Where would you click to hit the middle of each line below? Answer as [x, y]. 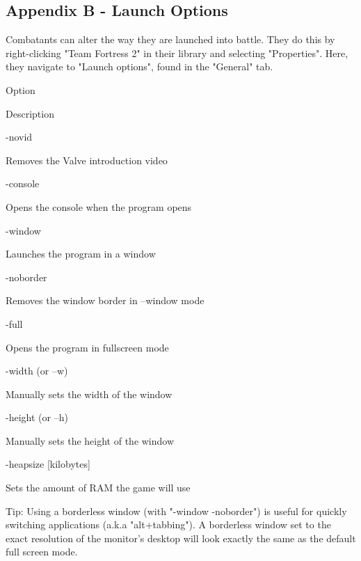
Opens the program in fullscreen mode [87, 347]
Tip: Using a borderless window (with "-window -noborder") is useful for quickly [176, 511]
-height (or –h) [37, 417]
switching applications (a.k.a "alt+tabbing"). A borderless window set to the [168, 524]
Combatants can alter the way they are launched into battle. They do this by [170, 39]
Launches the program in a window [81, 254]
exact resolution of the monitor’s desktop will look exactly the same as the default [181, 538]
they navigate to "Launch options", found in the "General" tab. [139, 66]
